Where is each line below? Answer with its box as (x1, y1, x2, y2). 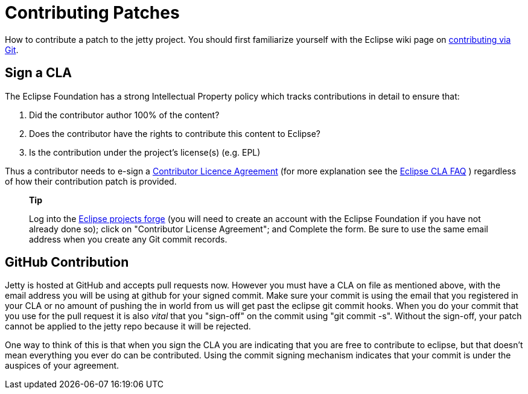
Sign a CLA (5, 65, 72, 81)
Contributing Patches (5, 2, 180, 23)
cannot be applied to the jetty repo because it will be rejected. (5, 321, 251, 332)
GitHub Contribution (5, 255, 129, 270)
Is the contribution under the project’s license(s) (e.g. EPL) (29, 147, 261, 157)
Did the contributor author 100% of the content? (29, 109, 220, 120)
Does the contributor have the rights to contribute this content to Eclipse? (29, 128, 320, 139)
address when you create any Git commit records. (29, 234, 227, 244)
